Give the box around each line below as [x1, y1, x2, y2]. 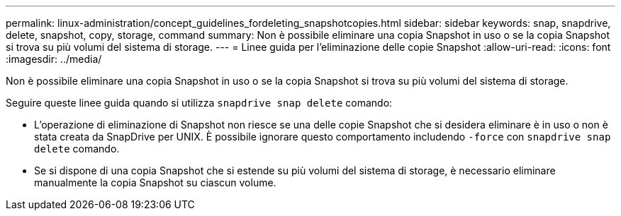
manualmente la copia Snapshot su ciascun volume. [34, 176, 276, 188]
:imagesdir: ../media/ [6, 53, 102, 65]
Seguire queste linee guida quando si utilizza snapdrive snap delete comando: [6, 97, 393, 109]
